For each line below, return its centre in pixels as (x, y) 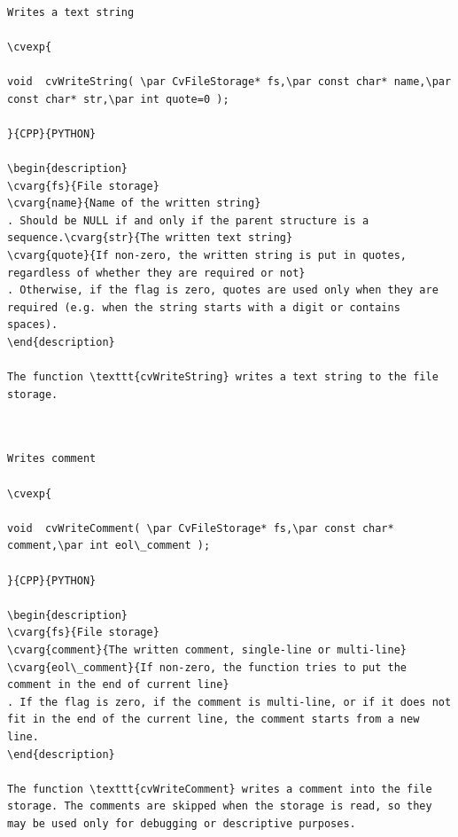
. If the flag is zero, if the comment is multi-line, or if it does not (229, 702)
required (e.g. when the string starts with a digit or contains (204, 307)
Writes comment (52, 459)
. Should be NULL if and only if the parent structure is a (188, 220)
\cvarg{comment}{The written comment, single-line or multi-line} (207, 649)
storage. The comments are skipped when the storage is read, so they (220, 806)
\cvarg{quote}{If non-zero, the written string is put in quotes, (207, 255)
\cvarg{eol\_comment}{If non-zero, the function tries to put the (207, 667)
